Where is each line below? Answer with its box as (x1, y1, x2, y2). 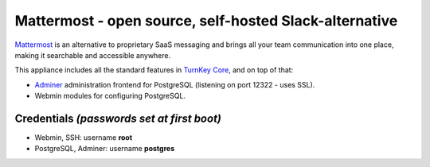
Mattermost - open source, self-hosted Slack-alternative (14, 12, 398, 29)
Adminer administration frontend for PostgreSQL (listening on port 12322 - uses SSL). (34, 80, 315, 89)
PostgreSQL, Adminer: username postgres (34, 144, 175, 153)
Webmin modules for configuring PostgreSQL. (34, 91, 186, 101)
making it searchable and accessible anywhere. (14, 50, 171, 60)
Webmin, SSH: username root (34, 133, 133, 142)
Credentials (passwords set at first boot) (14, 111, 222, 125)
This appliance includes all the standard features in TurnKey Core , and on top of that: (14, 65, 294, 75)
